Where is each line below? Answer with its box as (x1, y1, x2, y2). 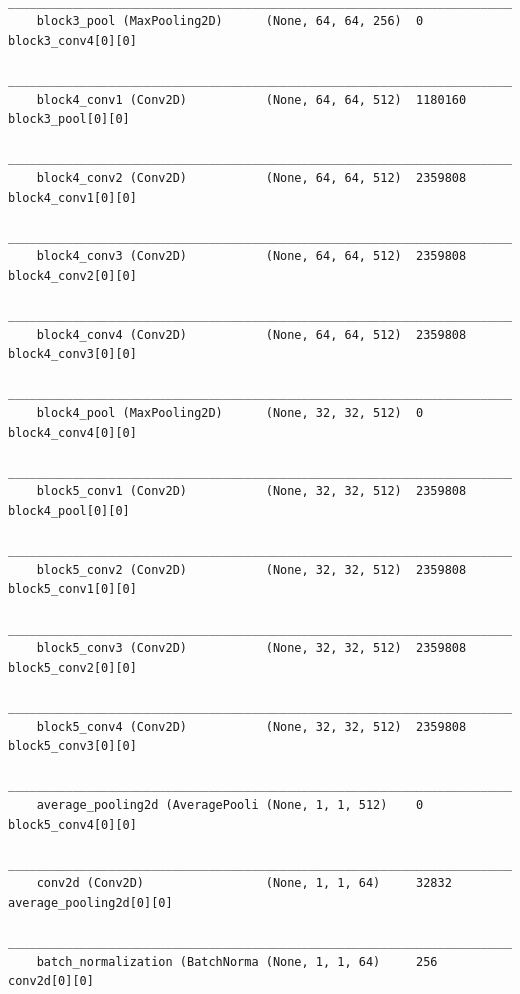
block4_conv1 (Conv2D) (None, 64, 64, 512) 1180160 (36, 92, 467, 107)
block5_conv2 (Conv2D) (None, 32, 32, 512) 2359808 (36, 562, 467, 577)
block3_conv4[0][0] (8, 33, 137, 48)
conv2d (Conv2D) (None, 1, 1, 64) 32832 (36, 876, 452, 891)
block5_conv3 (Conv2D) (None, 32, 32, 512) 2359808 (36, 641, 467, 656)
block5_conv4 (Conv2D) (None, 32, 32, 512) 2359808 (36, 719, 467, 734)
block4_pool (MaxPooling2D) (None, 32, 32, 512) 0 (36, 406, 424, 421)
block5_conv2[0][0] (8, 660, 137, 675)
